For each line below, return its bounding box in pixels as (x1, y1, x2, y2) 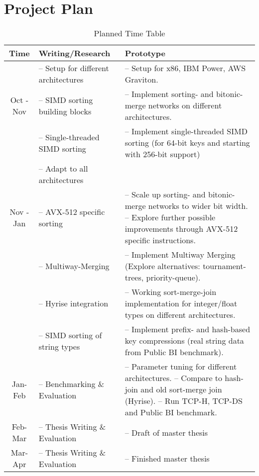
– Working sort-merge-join (125, 286, 217, 298)
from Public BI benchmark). (125, 346, 224, 358)
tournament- (203, 260, 246, 272)
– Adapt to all (38, 163, 88, 175)
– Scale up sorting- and (125, 189, 206, 200)
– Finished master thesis (125, 452, 210, 464)
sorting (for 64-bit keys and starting (125, 137, 250, 149)
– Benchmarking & (38, 378, 105, 389)
